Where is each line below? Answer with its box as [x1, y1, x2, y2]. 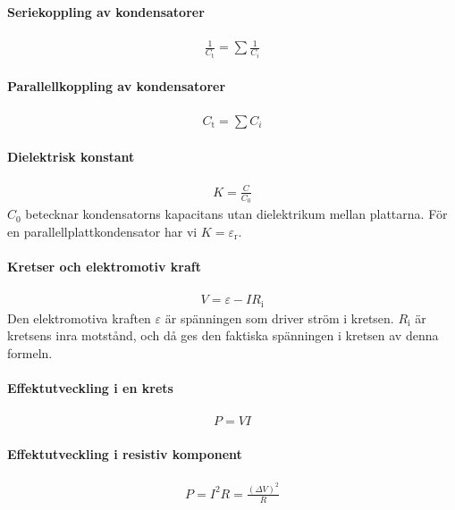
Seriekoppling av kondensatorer [7, 2, 205, 21]
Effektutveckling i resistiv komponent [7, 444, 242, 463]
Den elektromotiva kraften [7, 308, 151, 327]
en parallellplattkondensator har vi [7, 222, 198, 240]
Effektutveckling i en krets [7, 379, 173, 397]
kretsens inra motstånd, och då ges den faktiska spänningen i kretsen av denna [7, 326, 439, 345]
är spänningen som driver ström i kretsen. [164, 308, 394, 327]
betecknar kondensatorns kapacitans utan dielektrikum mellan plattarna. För [25, 205, 448, 223]
